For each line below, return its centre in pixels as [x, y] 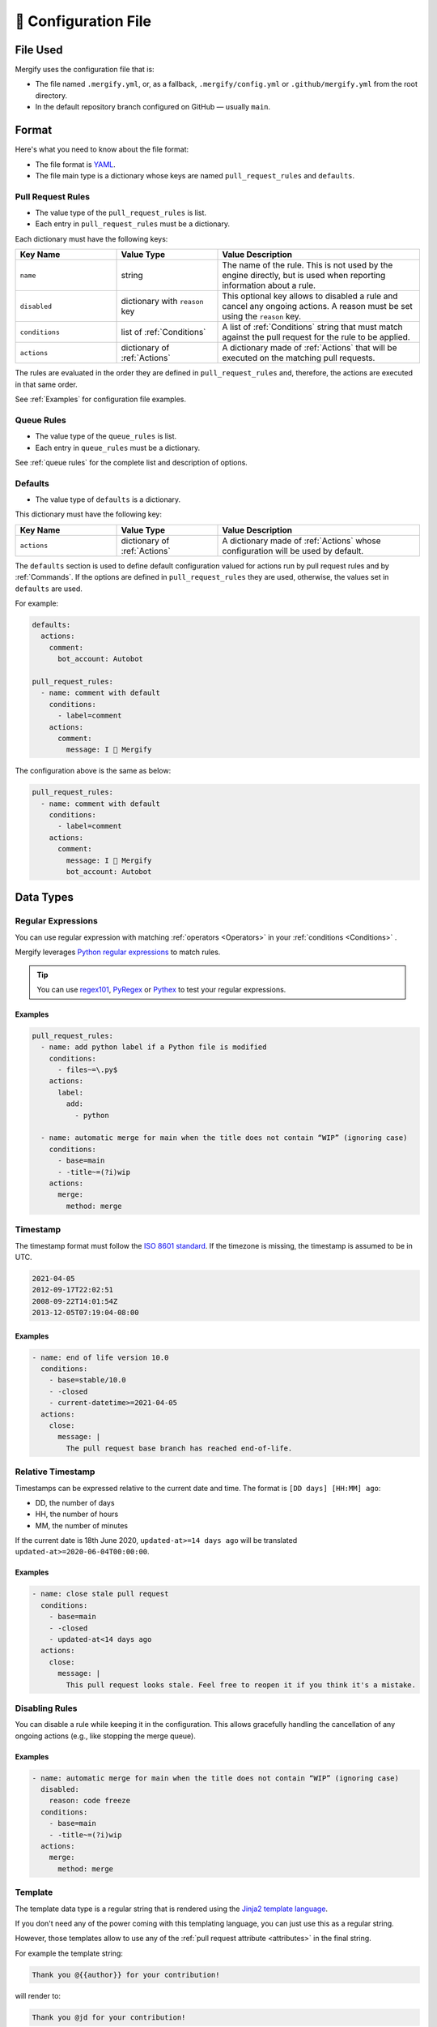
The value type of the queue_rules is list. [106, 436]
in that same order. [47, 384]
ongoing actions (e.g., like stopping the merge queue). [105, 1736]
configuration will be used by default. [293, 551]
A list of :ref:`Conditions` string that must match [313, 327]
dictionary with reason [162, 302]
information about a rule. [269, 285]
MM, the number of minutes [82, 1525]
